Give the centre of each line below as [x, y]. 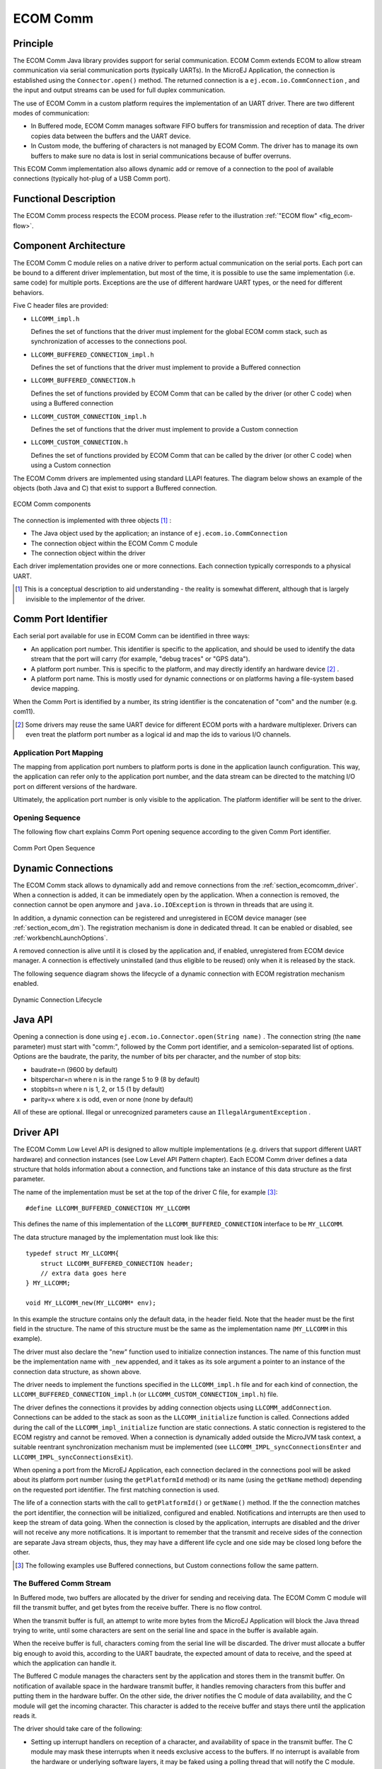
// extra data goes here [83, 1273]
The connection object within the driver [88, 553]
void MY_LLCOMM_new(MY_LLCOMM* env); [91, 1303]
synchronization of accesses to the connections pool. [109, 341]
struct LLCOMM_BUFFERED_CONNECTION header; [117, 1263]
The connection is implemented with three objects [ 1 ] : [92, 520]
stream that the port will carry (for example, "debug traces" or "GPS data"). [140, 659]
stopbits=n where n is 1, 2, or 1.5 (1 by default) [98, 1089]
